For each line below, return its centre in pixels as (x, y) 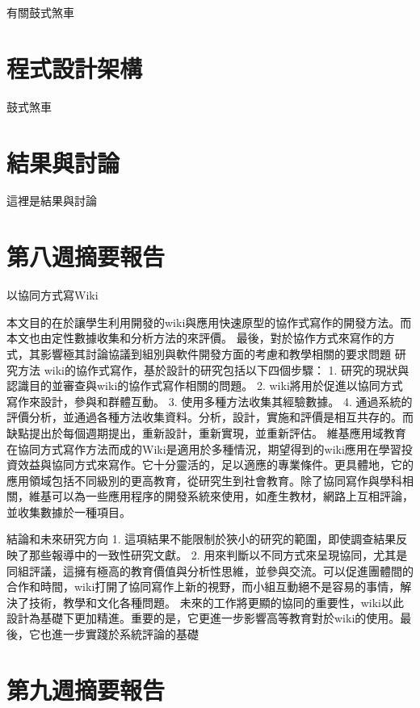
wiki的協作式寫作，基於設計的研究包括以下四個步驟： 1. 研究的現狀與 (227, 369)
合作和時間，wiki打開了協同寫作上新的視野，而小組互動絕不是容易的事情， (204, 587)
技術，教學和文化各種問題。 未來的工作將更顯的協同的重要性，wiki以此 (216, 602)
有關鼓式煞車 (40, 12)
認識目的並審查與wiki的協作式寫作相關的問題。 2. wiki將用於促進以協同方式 (205, 385)
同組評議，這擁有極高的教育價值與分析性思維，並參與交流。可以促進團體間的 (210, 570)
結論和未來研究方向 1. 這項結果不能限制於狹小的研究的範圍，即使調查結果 (202, 539)
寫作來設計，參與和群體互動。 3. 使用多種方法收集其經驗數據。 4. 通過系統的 (210, 401)
